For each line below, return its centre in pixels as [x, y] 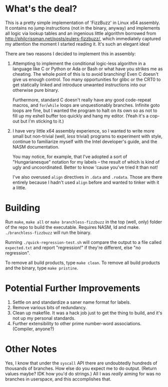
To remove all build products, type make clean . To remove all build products [82, 263]
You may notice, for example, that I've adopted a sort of [70, 157]
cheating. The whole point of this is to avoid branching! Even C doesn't [85, 74]
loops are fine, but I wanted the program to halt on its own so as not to [85, 110]
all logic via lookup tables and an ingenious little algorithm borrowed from [81, 33]
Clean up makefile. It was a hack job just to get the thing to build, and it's [87, 313]
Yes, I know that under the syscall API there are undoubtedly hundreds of [81, 363]
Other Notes [31, 349]
